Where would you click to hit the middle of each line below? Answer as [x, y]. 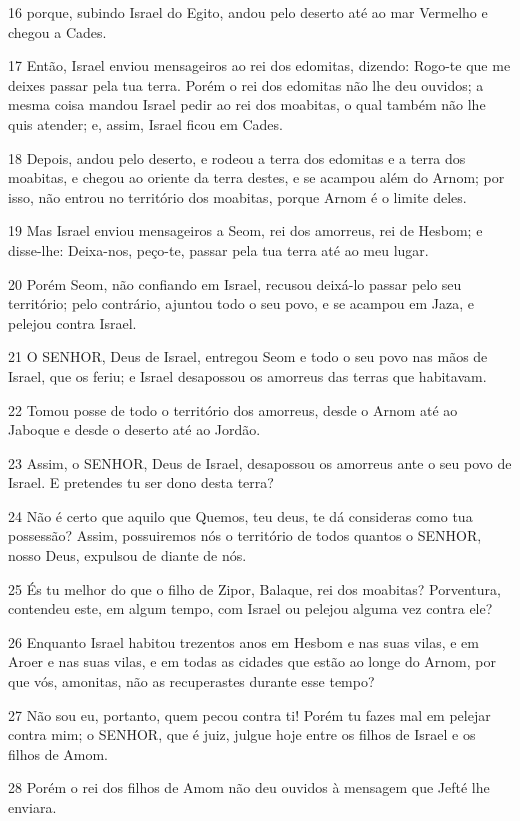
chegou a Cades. [57, 31]
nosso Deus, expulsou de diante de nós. [127, 555]
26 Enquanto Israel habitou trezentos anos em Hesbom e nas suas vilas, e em [243, 641]
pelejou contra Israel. [72, 322]
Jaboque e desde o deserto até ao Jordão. [134, 429]
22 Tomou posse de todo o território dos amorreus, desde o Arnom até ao [233, 409]
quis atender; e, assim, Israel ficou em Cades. [145, 123]
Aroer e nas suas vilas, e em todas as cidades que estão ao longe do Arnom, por [252, 661]
